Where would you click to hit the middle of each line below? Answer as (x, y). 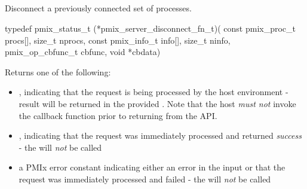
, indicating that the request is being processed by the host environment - (153, 92)
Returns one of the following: (58, 71)
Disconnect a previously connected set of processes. (98, 8)
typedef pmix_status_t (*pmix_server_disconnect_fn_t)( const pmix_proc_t (151, 28)
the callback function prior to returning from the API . (118, 115)
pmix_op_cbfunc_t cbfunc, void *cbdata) (83, 52)
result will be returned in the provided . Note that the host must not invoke (157, 103)
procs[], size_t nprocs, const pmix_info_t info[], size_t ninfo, (118, 40)
